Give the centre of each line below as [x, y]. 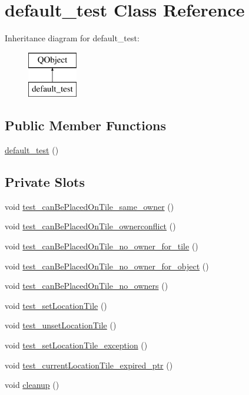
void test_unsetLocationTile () [61, 325]
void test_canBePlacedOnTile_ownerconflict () [90, 226]
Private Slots [45, 182]
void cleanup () [32, 385]
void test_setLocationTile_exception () [76, 345]
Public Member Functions [85, 125]
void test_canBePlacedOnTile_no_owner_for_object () [107, 266]
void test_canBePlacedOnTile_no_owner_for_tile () [102, 246]
